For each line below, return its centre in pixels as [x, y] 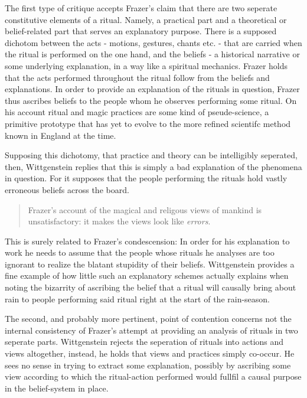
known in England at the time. [61, 135]
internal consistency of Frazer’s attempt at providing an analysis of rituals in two [151, 330]
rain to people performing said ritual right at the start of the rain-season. [138, 298]
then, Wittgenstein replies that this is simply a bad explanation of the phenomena [153, 166]
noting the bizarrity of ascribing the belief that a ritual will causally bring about [151, 287]
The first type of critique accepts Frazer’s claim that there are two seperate [141, 8]
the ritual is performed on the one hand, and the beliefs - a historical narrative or [152, 54]
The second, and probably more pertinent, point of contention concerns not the [148, 319]
